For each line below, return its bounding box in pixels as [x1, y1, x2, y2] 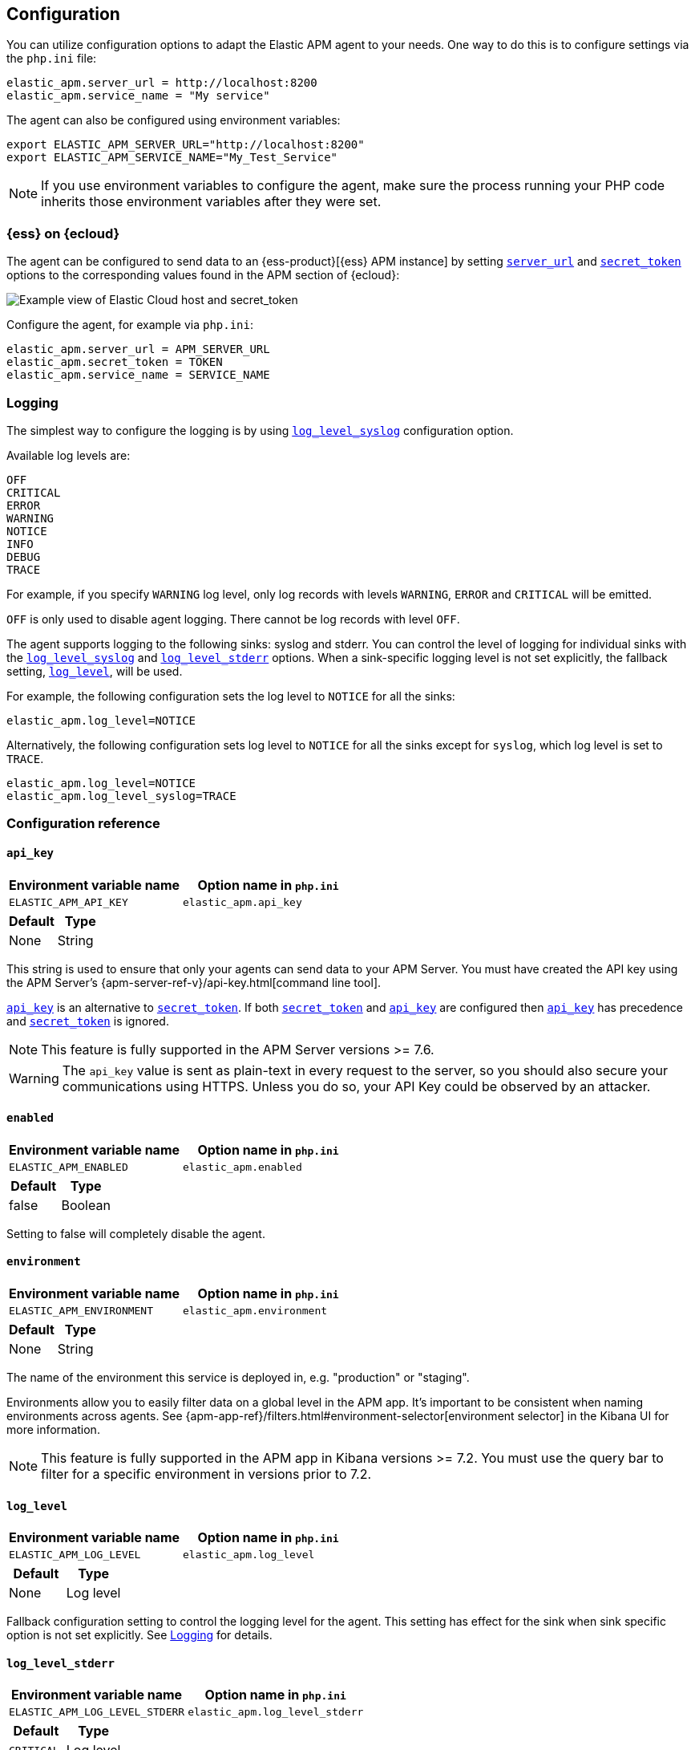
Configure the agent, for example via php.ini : [6, 318, 254, 332]
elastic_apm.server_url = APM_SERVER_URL [6, 343, 270, 356]
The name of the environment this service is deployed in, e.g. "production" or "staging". [6, 1370, 470, 1384]
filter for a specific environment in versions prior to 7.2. [41, 1465, 372, 1482]
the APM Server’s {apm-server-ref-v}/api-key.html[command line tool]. [6, 975, 382, 989]
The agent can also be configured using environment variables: [6, 113, 341, 128]
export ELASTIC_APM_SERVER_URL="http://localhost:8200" [6, 138, 365, 152]
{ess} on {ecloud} [6, 225, 120, 242]
